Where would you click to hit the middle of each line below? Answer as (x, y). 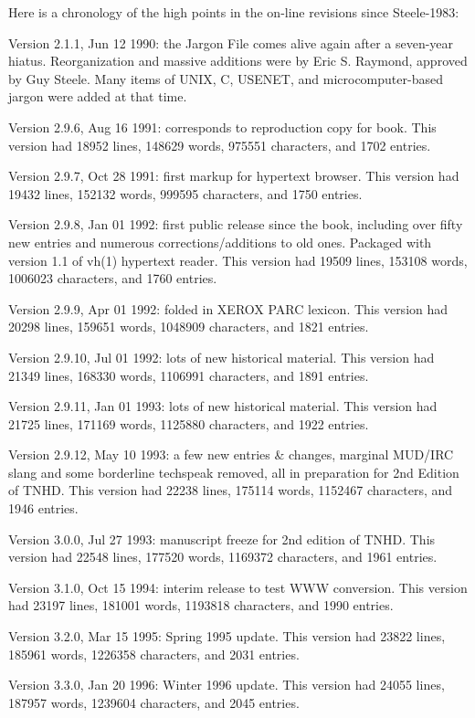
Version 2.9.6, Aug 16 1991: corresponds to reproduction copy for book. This (222, 127)
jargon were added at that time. (98, 96)
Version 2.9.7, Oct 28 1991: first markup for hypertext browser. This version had (234, 176)
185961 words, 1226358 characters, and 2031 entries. (154, 654)
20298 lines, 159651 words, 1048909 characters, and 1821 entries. (189, 327)
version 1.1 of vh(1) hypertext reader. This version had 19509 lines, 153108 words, (238, 260)
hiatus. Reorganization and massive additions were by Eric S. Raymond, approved (238, 61)
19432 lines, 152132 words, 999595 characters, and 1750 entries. (185, 193)
